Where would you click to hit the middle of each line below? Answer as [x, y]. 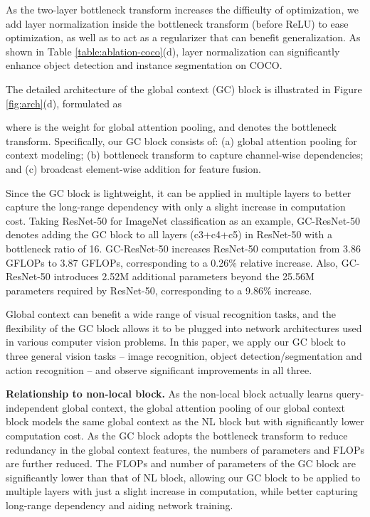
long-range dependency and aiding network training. [120, 505]
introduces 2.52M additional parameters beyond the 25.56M [184, 276]
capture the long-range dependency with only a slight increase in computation [176, 207]
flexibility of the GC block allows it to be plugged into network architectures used [184, 327]
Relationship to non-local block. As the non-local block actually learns [169, 394]
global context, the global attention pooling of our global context [203, 407]
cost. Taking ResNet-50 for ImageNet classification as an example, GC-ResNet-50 [183, 220]
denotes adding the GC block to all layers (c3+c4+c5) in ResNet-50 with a [169, 234]
